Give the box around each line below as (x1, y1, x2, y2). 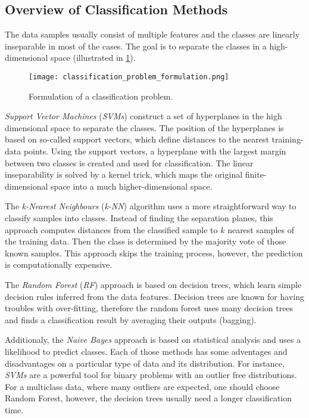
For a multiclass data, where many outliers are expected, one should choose (5, 380, 280, 392)
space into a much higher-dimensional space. (51, 179, 213, 192)
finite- (245, 168, 267, 181)
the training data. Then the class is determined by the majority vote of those (5, 235, 286, 247)
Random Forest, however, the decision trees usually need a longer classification (5, 392, 292, 404)
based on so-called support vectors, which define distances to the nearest (5, 133, 269, 145)
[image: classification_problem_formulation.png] (29, 72, 229, 81)
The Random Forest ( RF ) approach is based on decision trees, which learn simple (5, 278, 302, 290)
